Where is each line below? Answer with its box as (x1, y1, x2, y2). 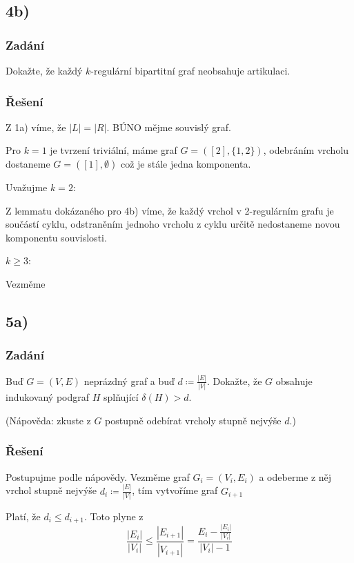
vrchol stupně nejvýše (6, 483, 97, 497)
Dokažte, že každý (6, 63, 83, 77)
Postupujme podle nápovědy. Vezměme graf (6, 469, 190, 484)
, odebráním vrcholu (263, 143, 349, 157)
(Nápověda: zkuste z (6, 413, 91, 427)
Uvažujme (6, 180, 48, 194)
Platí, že (6, 508, 41, 523)
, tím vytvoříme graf (132, 483, 218, 497)
